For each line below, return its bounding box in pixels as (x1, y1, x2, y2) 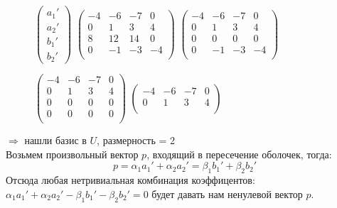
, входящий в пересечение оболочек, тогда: (146, 146, 332, 161)
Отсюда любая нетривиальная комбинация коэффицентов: (6, 173, 255, 187)
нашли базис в (24, 133, 87, 148)
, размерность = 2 (97, 133, 176, 148)
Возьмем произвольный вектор (6, 146, 139, 161)
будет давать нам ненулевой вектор (151, 186, 303, 201)
